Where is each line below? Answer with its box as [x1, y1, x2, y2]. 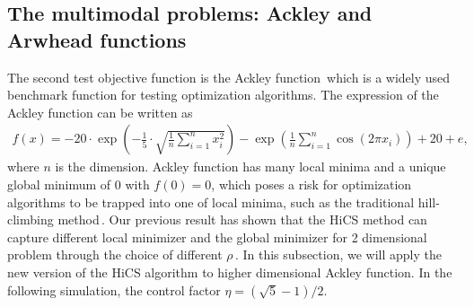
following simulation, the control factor [7, 280, 221, 299]
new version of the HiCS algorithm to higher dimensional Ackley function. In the [7, 262, 452, 281]
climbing [7, 210, 54, 229]
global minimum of [7, 175, 111, 193]
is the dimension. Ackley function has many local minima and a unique [55, 157, 446, 176]
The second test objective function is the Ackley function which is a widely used [7, 67, 451, 86]
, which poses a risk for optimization [211, 175, 412, 193]
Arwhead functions [7, 25, 187, 53]
